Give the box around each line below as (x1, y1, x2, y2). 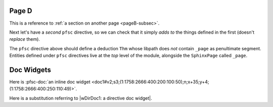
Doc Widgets (9, 65, 52, 74)
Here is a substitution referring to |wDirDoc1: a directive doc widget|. (9, 95, 152, 101)
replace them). (9, 36, 40, 42)
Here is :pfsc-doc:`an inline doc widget (9, 78, 90, 85)
